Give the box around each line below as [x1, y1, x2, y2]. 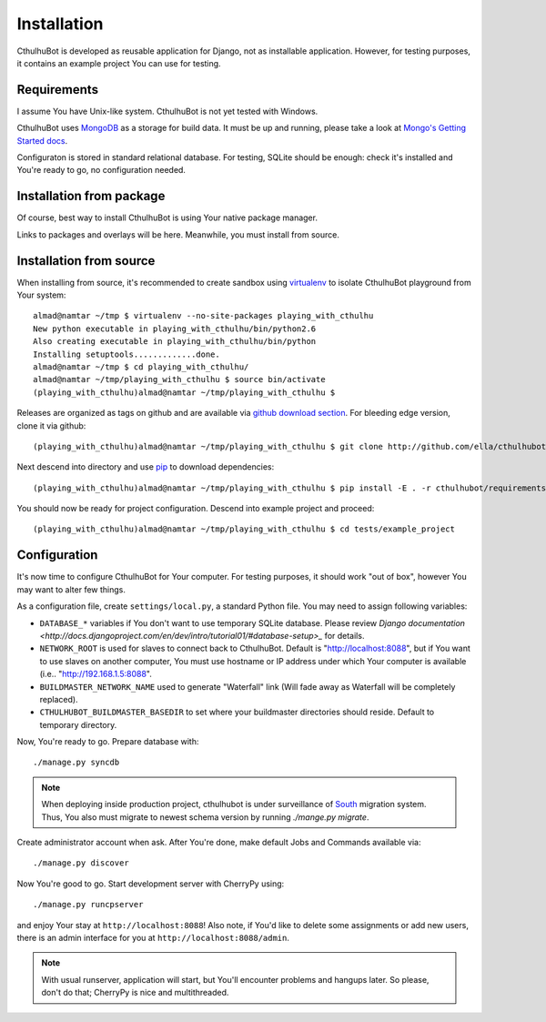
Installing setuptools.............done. [33, 349, 220, 359]
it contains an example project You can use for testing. [16, 57, 222, 68]
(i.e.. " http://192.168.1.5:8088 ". [39, 669, 152, 680]
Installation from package [16, 188, 166, 204]
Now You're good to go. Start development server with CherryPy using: [16, 878, 285, 889]
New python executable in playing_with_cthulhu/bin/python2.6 [33, 323, 317, 334]
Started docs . [16, 135, 68, 146]
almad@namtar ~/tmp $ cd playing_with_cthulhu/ [33, 361, 249, 372]
